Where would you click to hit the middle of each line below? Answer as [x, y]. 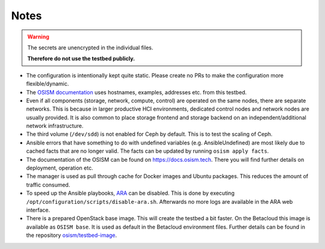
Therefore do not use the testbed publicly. [81, 59]
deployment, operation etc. [60, 168]
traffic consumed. [48, 185]
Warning [38, 37]
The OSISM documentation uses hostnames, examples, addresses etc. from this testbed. [136, 92]
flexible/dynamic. [48, 84]
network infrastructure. [55, 126]
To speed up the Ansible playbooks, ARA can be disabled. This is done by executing [130, 193]
